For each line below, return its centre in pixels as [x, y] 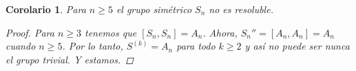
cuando [21, 46]
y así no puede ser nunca [297, 46]
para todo [196, 46]
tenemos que [111, 32]
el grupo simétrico [154, 9]
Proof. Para [30, 32]
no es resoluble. [241, 9]
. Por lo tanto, [93, 46]
